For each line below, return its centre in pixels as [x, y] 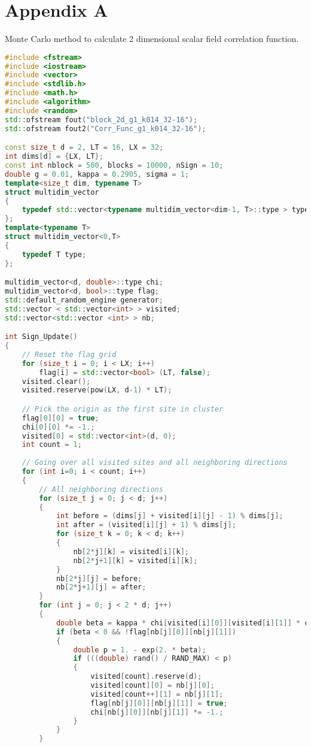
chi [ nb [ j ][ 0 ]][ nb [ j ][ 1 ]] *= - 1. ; [157, 712]
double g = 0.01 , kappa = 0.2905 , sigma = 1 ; [97, 174]
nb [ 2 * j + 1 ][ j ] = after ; [101, 587]
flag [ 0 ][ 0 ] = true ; [60, 418]
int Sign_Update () [41, 337]
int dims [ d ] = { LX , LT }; [54, 157]
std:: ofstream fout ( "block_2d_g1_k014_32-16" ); [101, 120]
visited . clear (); [56, 381]
